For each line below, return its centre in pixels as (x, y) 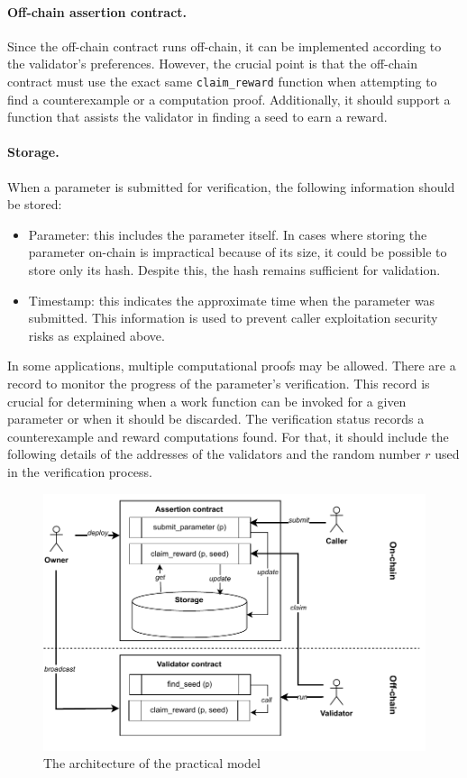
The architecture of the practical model (152, 763)
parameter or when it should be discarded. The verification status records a (216, 419)
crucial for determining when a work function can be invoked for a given (207, 401)
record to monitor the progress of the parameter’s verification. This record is (219, 383)
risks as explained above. (96, 335)
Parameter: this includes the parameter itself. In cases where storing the (228, 234)
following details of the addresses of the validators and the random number (214, 454)
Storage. (33, 152)
